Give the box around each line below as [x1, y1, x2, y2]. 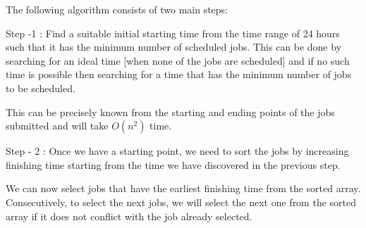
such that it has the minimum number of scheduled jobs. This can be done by [6, 39, 342, 54]
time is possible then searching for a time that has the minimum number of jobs [6, 67, 352, 82]
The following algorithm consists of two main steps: [6, 2, 228, 16]
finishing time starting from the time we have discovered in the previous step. [6, 157, 341, 172]
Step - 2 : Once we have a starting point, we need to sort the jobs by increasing [6, 144, 349, 158]
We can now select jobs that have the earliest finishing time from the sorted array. [6, 181, 361, 196]
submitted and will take [6, 118, 109, 133]
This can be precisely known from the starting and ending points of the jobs [6, 104, 335, 119]
